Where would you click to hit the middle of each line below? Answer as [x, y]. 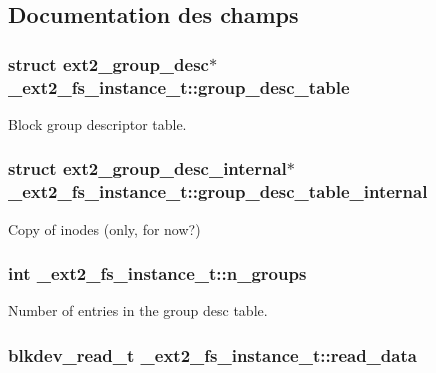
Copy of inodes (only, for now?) [104, 228]
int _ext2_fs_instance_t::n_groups [157, 273]
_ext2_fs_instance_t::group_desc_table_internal [218, 191]
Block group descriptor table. [97, 123]
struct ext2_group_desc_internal [147, 168]
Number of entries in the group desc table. [138, 310]
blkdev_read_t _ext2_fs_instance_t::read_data [212, 354]
